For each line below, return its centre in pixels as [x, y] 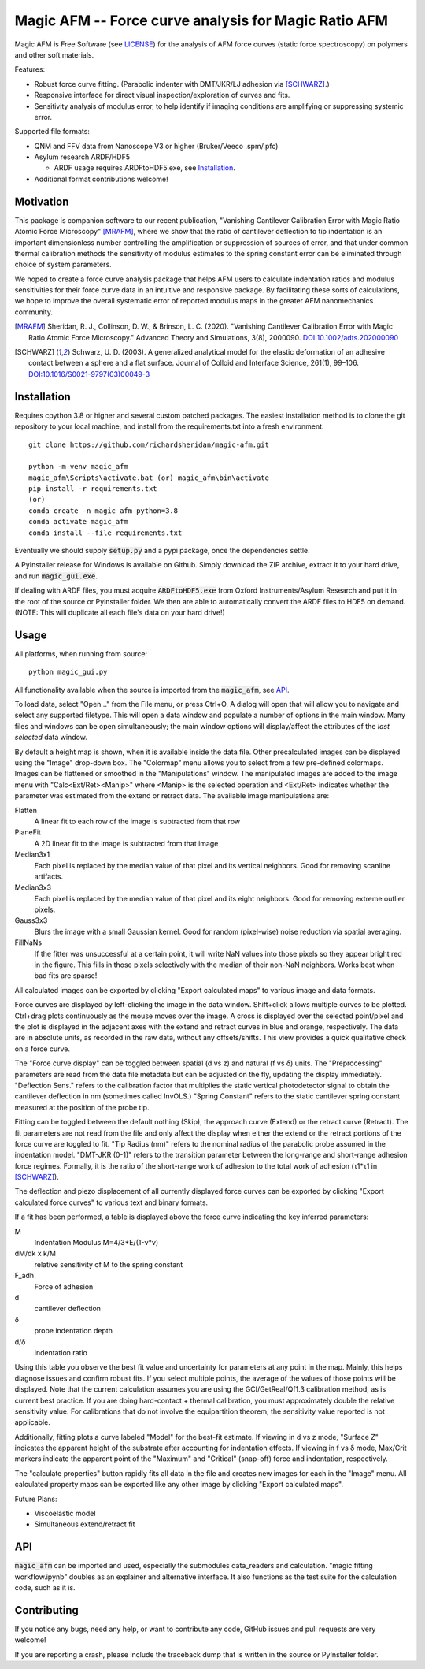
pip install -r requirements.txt [93, 489]
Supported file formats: [52, 132]
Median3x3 [33, 887]
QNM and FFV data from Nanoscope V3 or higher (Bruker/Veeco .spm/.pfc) [156, 146]
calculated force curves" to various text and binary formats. [111, 1202]
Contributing [46, 1610]
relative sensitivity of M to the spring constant [109, 1264]
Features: [30, 69]
